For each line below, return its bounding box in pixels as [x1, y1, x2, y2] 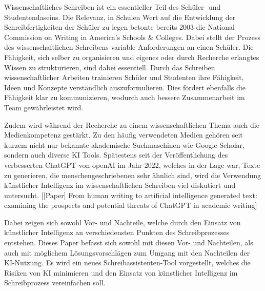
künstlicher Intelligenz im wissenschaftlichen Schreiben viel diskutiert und [4, 180, 236, 190]
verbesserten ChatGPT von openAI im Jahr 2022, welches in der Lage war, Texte [4, 159, 260, 170]
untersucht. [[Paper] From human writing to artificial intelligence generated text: [4, 189, 257, 200]
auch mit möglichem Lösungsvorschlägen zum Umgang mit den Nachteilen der [4, 247, 250, 258]
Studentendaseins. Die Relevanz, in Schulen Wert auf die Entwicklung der [4, 11, 236, 22]
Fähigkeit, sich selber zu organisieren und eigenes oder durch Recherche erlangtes [4, 51, 259, 62]
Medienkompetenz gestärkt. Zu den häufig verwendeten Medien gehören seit [4, 129, 243, 140]
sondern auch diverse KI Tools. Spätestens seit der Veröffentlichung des [4, 149, 228, 160]
